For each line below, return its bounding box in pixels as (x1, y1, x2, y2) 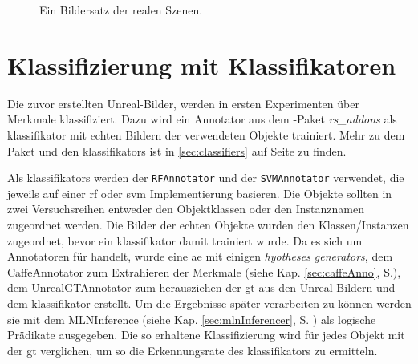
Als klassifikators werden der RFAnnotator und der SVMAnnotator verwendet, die (7, 169, 404, 186)
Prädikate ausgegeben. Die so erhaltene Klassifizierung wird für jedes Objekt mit (7, 326, 405, 343)
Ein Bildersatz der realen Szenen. (39, 2, 203, 18)
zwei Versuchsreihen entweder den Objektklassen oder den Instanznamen (7, 200, 365, 217)
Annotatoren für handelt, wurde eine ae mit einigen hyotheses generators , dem (7, 248, 393, 265)
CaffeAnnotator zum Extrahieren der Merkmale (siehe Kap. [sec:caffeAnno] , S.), (7, 263, 401, 280)
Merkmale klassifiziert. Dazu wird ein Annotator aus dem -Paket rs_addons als (7, 111, 397, 127)
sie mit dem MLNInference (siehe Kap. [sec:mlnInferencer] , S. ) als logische (7, 310, 376, 327)
